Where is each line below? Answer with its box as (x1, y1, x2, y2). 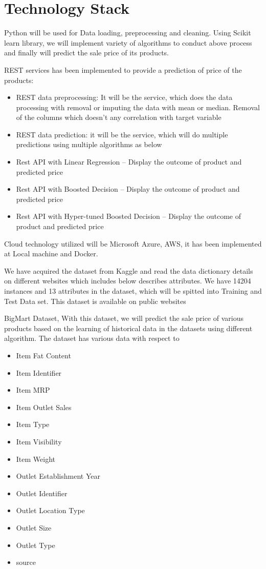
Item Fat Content (16, 350, 71, 360)
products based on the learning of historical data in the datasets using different (4, 322, 253, 333)
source (16, 557, 36, 567)
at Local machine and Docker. (4, 248, 98, 259)
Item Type (16, 419, 50, 430)
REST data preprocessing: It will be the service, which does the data (16, 92, 233, 103)
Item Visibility (16, 436, 62, 446)
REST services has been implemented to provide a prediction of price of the (4, 64, 242, 75)
